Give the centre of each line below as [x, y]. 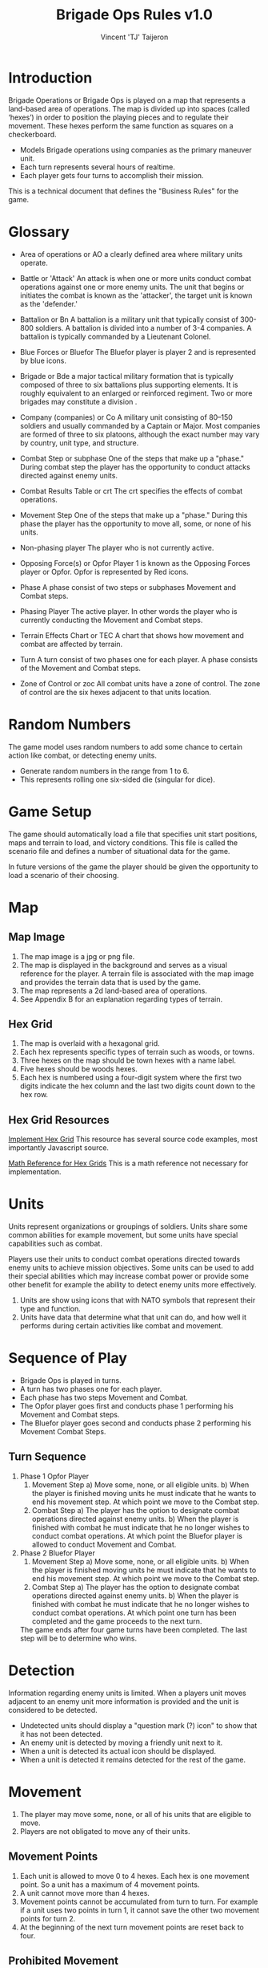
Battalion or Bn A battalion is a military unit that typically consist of [129, 319]
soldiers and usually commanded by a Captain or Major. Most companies [140, 425]
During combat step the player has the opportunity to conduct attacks [135, 466]
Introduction [50, 77]
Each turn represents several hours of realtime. [98, 167]
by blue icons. [43, 360]
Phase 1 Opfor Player [54, 1476]
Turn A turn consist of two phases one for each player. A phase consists [139, 659]
